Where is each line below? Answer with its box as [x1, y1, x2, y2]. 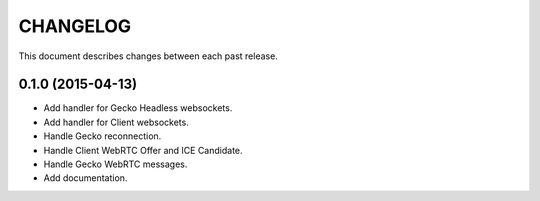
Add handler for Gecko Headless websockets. [43, 102, 233, 114]
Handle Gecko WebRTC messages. [43, 158, 188, 170]
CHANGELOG [18, 15, 132, 37]
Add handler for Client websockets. [43, 116, 189, 128]
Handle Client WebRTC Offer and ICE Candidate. [43, 144, 244, 156]
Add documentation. [43, 172, 128, 184]
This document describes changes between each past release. [18, 50, 279, 62]
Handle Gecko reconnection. [43, 130, 162, 142]
